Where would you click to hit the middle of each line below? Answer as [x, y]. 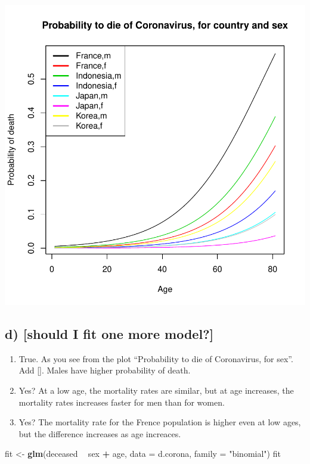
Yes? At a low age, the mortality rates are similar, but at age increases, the [156, 390]
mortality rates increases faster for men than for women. [122, 402]
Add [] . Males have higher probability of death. [105, 370]
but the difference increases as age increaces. [100, 433]
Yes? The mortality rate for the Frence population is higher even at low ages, [160, 422]
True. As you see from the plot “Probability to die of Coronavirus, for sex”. [156, 358]
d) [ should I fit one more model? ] [109, 333]
